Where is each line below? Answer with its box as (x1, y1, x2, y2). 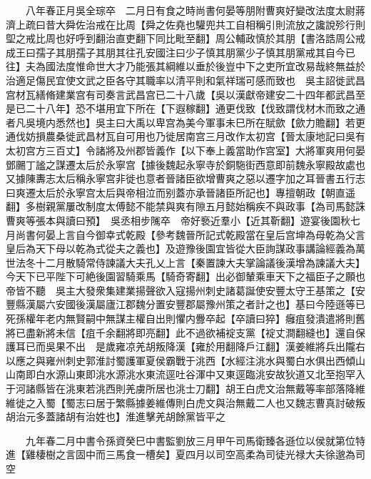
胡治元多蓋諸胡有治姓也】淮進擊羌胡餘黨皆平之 (6, 409, 225, 424)
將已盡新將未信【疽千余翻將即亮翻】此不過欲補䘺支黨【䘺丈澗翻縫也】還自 (6, 325, 355, 340)
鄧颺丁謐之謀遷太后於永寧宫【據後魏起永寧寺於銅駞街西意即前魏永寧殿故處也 (6, 157, 365, 172)
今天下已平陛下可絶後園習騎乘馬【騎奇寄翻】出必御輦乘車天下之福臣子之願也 (6, 269, 365, 284)
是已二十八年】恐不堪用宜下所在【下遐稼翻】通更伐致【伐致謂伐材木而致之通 (6, 101, 365, 116)
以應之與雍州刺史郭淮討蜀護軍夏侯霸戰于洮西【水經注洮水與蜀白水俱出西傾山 (6, 352, 365, 367)
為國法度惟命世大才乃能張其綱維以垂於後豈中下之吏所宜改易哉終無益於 (35, 59, 365, 74)
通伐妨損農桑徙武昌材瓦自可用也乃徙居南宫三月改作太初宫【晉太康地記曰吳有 (6, 129, 365, 144)
